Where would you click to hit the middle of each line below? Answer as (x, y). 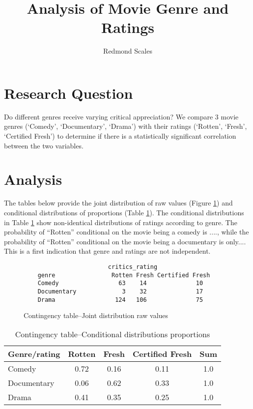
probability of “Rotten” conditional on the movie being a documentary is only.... (125, 241)
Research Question (69, 93)
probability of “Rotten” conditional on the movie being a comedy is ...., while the (126, 232)
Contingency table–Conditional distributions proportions (112, 334)
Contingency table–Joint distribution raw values (96, 315)
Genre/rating (34, 353)
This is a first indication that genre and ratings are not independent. (107, 251)
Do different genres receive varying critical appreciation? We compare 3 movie (121, 116)
